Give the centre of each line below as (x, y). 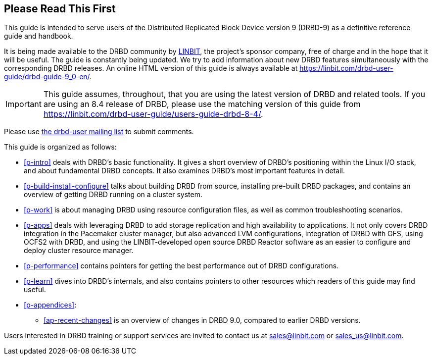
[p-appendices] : (50, 305)
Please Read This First (60, 9)
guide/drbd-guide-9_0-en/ (47, 77)
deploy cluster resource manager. (79, 251)
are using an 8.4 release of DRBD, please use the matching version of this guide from (202, 104)
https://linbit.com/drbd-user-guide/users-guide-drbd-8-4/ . (153, 114)
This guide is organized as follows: (60, 147)
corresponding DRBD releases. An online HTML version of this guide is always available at (151, 68)
